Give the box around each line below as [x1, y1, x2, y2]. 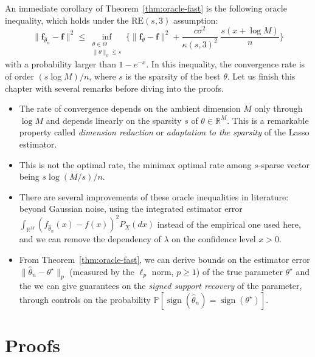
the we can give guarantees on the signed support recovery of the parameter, [19, 279, 302, 292]
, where [89, 69, 116, 82]
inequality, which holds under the [5, 13, 129, 26]
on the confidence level [171, 233, 256, 245]
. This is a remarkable [227, 114, 309, 126]
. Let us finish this [227, 69, 296, 82]
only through [254, 102, 303, 115]
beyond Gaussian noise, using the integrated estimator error [19, 202, 243, 215]
